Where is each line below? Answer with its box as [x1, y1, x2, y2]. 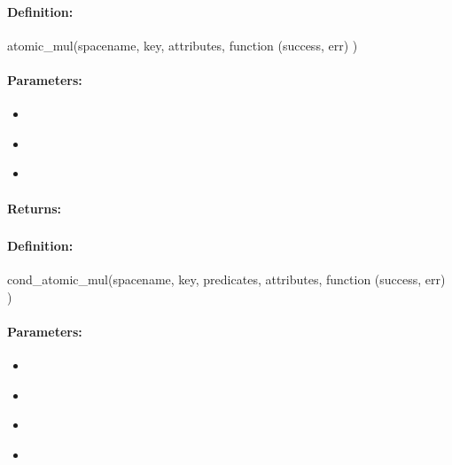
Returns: [7, 198, 62, 217]
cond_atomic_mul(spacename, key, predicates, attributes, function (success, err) [7, 270, 446, 289]
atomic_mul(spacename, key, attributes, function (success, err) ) [7, 35, 358, 54]
